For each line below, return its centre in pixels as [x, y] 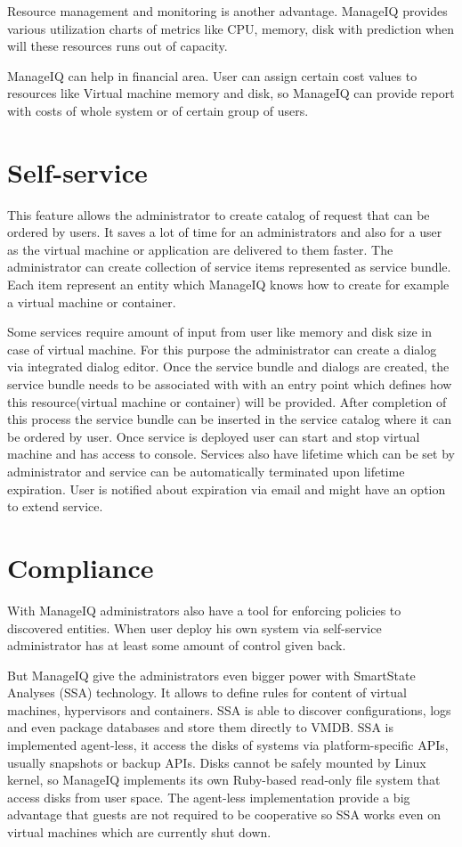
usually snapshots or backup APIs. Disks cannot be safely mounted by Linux [217, 762]
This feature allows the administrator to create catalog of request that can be [219, 214]
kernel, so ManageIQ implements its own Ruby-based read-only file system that [224, 780]
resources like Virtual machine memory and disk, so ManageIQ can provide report [231, 93]
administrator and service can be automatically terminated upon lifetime [206, 471]
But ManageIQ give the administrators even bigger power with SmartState [211, 675]
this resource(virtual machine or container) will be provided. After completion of [227, 401]
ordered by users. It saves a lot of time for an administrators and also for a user [225, 232]
